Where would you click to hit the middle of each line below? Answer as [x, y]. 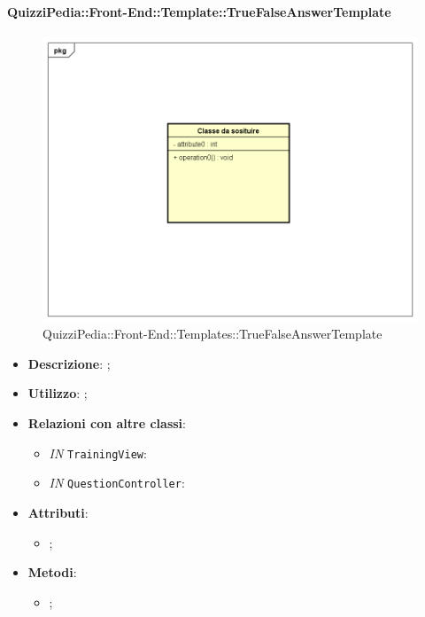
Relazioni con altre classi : [107, 423]
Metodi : [52, 572]
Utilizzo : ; [58, 393]
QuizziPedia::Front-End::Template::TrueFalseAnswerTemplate [199, 11]
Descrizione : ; [69, 363]
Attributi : [58, 512]
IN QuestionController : [117, 483]
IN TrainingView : [98, 453]
